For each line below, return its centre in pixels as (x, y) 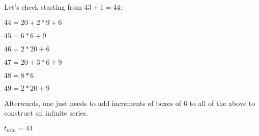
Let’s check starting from (43, 7)
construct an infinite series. (46, 113)
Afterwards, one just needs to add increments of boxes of (93, 103)
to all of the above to (222, 103)
